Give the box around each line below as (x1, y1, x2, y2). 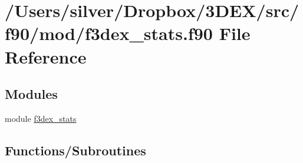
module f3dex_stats (5, 112, 77, 124)
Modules (5, 85, 58, 103)
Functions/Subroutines (5, 141, 146, 159)
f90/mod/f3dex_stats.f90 (5, 21, 213, 45)
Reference (5, 44, 87, 68)
